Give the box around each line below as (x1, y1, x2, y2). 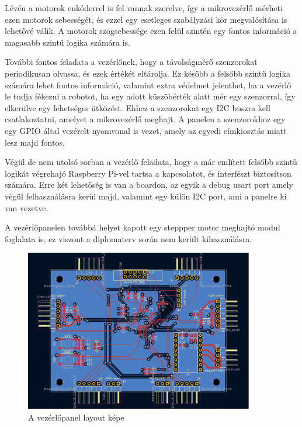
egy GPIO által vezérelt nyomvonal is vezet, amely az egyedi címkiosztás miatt (5, 124, 287, 136)
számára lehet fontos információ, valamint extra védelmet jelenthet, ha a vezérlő (5, 78, 291, 91)
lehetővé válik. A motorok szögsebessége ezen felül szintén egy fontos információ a (5, 25, 297, 37)
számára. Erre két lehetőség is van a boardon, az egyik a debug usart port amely (5, 178, 293, 191)
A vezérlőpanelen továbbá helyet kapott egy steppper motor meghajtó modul (5, 221, 280, 233)
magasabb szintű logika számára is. (5, 36, 130, 48)
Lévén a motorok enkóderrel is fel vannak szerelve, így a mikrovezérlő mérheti (5, 2, 283, 13)
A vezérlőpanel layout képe (28, 411, 124, 423)
